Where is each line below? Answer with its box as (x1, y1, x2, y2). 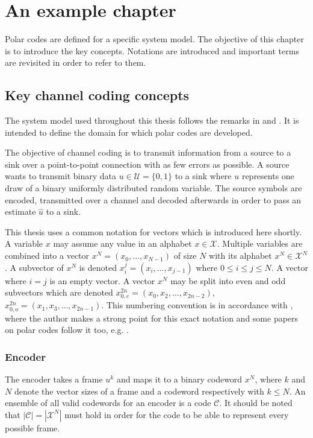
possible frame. (5, 421, 60, 434)
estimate (5, 205, 36, 218)
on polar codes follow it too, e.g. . (5, 323, 129, 336)
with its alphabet (209, 249, 272, 262)
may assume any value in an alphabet (53, 237, 192, 250)
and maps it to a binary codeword (116, 372, 243, 385)
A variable (5, 237, 43, 250)
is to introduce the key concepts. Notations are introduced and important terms (5, 44, 299, 57)
